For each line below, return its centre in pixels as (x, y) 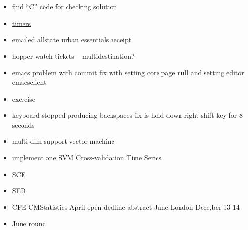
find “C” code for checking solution (65, 6)
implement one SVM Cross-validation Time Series (87, 157)
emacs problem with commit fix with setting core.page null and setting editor (128, 72)
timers (22, 23)
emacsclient (29, 82)
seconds (23, 124)
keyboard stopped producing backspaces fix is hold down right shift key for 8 (127, 115)
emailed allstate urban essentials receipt (72, 39)
